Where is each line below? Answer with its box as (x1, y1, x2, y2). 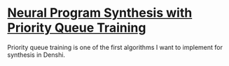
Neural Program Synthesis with (7, 5, 193, 21)
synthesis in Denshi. (7, 51, 65, 59)
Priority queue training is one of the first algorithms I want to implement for (7, 43, 223, 51)
